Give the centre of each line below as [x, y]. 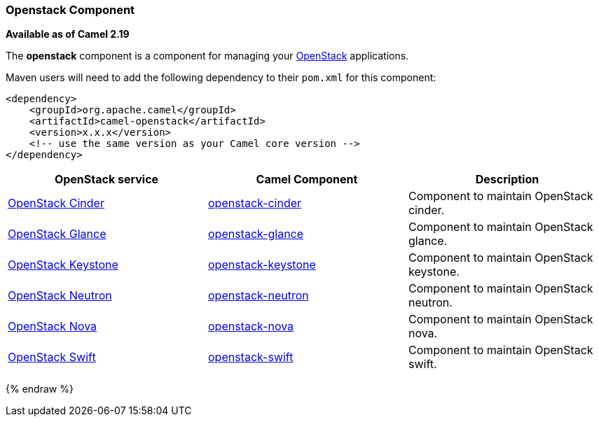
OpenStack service [106, 180]
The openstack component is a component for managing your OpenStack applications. [207, 56]
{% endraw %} [40, 389]
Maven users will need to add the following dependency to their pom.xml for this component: [221, 78]
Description [507, 180]
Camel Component [307, 180]
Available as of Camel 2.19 [68, 34]
